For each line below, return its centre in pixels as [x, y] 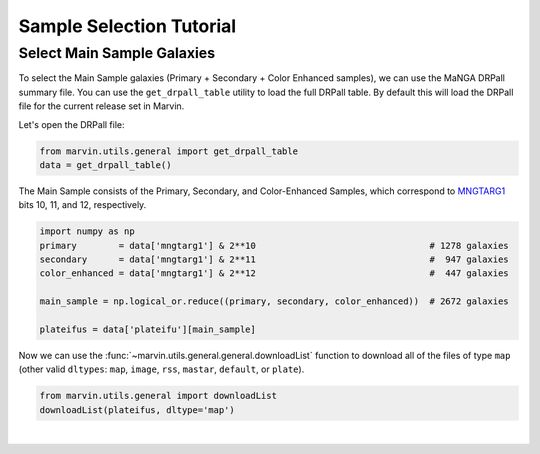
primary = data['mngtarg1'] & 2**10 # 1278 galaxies [274, 245]
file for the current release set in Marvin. [101, 106]
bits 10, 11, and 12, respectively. [82, 205]
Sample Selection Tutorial [127, 26]
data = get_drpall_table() [105, 164]
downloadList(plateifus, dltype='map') [137, 409]
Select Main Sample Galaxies [116, 53]
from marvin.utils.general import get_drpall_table [169, 151]
